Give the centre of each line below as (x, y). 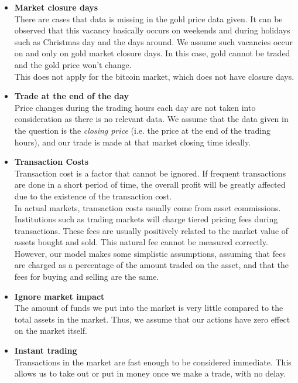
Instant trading (46, 350)
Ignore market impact (59, 296)
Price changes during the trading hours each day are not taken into (135, 107)
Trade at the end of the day (71, 96)
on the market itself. (51, 331)
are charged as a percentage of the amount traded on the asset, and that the (151, 265)
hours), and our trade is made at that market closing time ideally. (133, 142)
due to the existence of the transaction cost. (93, 196)
